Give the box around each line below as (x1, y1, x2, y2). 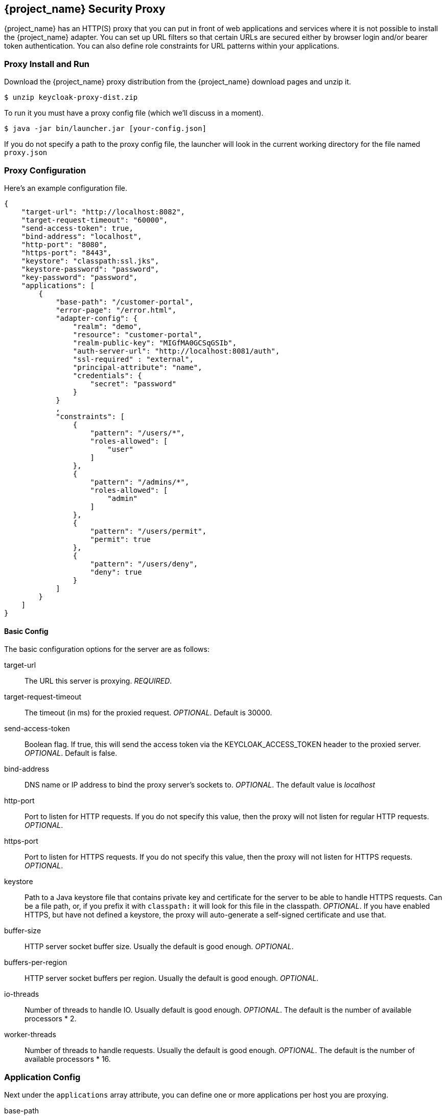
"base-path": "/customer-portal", (56, 297, 194, 306)
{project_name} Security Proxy (4, 3, 166, 15)
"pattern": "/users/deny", (90, 559, 198, 568)
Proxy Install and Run (4, 58, 90, 69)
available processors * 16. (25, 1055, 111, 1064)
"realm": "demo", (73, 322, 142, 331)
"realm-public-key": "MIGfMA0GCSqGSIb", (73, 338, 237, 347)
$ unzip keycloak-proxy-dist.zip (4, 93, 138, 102)
